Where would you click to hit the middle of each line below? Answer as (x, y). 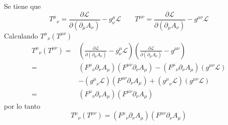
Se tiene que (23, 6)
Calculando (21, 35)
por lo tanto (22, 105)
